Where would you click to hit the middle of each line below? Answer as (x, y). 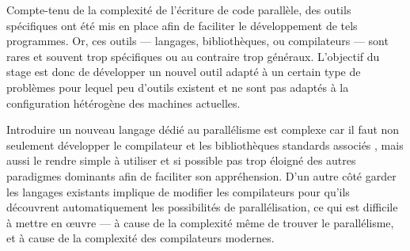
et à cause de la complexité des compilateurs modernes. (140, 238)
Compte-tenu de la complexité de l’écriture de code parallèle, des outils (179, 10)
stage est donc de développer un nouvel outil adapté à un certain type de (184, 72)
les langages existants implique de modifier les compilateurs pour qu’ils (178, 191)
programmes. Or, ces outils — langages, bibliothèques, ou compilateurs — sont (197, 41)
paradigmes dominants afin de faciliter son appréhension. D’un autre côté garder (201, 175)
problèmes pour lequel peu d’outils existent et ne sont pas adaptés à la (178, 87)
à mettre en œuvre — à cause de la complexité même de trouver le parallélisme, (200, 222)
